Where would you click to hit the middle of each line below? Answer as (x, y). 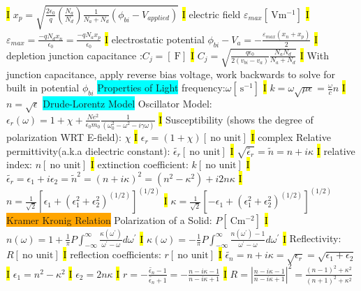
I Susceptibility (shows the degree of (236, 119)
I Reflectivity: (312, 238)
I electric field (211, 14)
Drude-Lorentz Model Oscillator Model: (127, 103)
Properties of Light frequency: (161, 88)
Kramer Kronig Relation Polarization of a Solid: (109, 220)
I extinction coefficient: (139, 164)
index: (19, 164)
